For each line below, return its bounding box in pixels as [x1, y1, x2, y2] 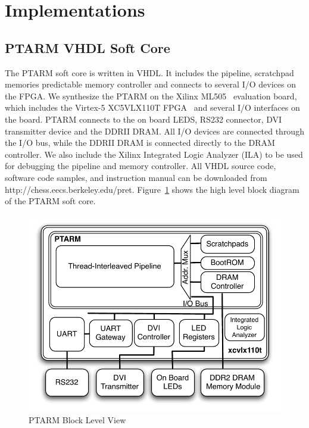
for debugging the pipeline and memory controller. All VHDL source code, [5, 160, 276, 172]
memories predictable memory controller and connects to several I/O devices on [5, 78, 296, 90]
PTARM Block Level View [29, 413, 126, 426]
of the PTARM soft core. [5, 195, 96, 207]
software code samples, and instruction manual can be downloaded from [5, 171, 267, 183]
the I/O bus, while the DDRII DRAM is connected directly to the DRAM [5, 136, 275, 149]
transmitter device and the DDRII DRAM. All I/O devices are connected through [5, 124, 304, 137]
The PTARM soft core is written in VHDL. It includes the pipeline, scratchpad [5, 66, 294, 79]
